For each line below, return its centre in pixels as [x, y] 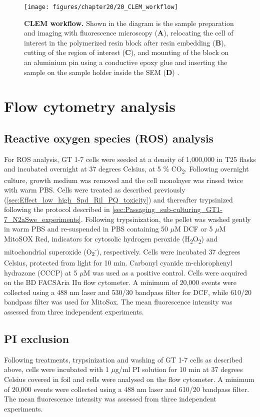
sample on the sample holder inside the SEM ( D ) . [102, 72]
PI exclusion [37, 338]
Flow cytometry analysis [90, 106]
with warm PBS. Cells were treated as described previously [95, 190]
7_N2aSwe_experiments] [42, 219]
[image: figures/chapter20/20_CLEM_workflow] [101, 7]
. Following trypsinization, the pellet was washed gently [166, 219]
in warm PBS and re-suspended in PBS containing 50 [86, 229]
